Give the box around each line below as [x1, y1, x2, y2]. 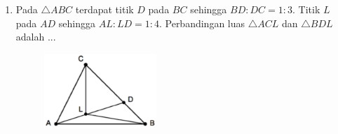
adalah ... [15, 29, 56, 44]
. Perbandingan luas [158, 15, 245, 30]
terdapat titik [75, 2, 134, 16]
